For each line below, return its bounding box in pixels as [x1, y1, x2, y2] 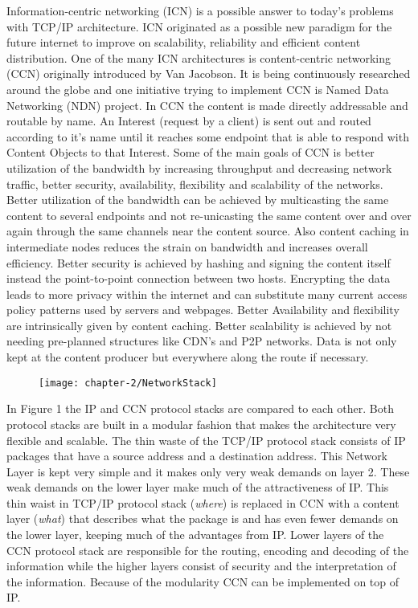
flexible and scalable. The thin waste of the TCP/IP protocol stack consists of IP [6, 431, 406, 448]
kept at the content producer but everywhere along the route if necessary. [6, 349, 369, 365]
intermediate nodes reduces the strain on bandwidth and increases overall [6, 238, 368, 255]
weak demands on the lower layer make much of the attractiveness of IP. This [6, 479, 389, 496]
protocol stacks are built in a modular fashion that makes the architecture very [6, 415, 396, 432]
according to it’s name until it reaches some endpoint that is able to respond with [6, 128, 409, 145]
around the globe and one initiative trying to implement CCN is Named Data [6, 80, 389, 97]
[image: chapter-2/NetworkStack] [39, 377, 217, 389]
